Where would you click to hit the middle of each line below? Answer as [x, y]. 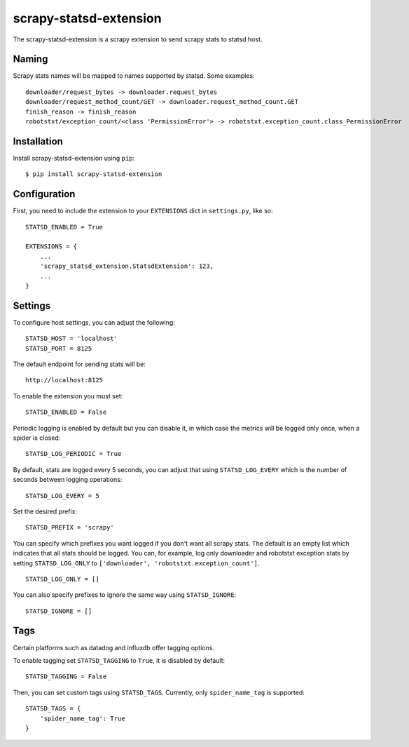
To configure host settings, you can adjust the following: [94, 322]
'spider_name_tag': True [82, 718]
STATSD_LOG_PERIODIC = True [74, 454]
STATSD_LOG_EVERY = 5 [62, 496]
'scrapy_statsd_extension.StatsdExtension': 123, [126, 266]
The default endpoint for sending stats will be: [79, 364]
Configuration [44, 194]
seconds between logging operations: [68, 480]
